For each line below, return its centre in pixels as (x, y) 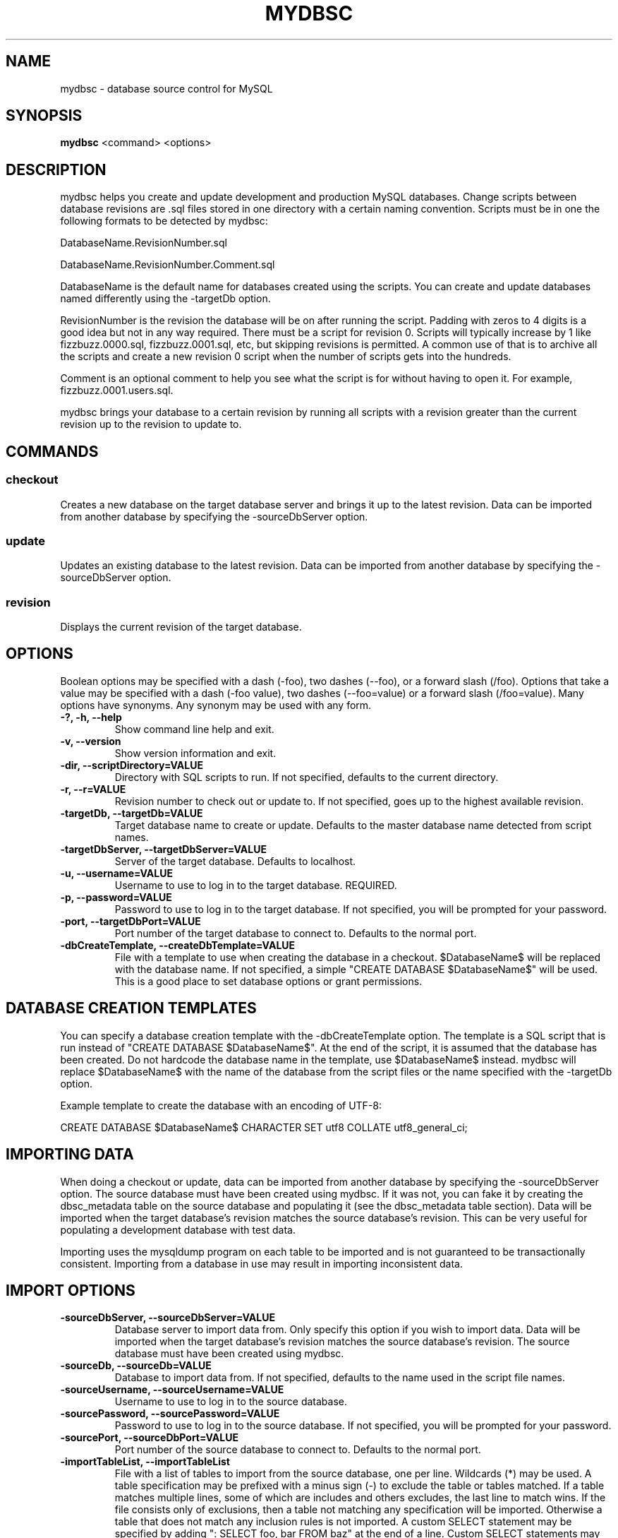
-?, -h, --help (91, 717)
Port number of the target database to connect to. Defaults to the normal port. (296, 933)
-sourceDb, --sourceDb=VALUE (136, 1366)
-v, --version (91, 741)
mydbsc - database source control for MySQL (166, 88)
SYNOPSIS (44, 116)
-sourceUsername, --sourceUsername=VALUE (172, 1390)
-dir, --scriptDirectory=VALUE (132, 765)
